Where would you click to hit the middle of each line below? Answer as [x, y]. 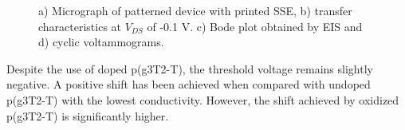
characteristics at [80, 26]
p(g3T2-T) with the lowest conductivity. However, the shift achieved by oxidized [203, 99]
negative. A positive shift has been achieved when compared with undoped [189, 84]
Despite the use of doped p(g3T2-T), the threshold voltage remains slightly [190, 68]
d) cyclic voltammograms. [101, 42]
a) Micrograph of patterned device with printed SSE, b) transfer [195, 10]
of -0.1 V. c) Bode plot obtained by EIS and [255, 26]
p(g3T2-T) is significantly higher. [88, 115]
